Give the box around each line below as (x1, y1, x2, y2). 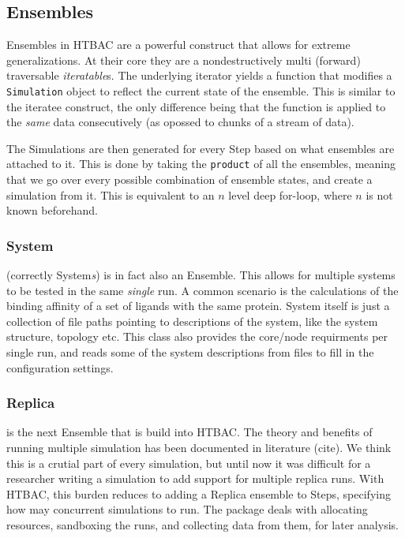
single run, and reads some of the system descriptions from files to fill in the (6, 344, 374, 361)
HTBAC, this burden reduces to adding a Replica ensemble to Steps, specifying (6, 485, 391, 502)
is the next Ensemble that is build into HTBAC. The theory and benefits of (6, 424, 373, 440)
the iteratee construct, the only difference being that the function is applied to (6, 98, 386, 114)
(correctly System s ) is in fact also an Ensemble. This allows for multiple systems (6, 267, 396, 283)
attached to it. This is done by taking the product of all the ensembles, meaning (6, 155, 396, 172)
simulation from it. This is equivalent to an (6, 186, 215, 203)
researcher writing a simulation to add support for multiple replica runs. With (6, 470, 384, 487)
